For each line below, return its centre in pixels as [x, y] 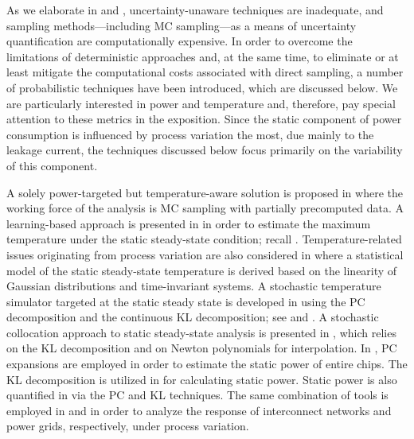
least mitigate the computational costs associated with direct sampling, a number [205, 72]
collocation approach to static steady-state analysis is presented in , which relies [201, 332]
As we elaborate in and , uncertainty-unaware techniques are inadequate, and [195, 10]
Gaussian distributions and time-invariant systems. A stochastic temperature [194, 286]
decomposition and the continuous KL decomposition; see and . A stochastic [193, 317]
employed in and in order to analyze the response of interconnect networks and [199, 410]
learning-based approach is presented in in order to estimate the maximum [189, 223]
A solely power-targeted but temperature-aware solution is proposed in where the [205, 192]
